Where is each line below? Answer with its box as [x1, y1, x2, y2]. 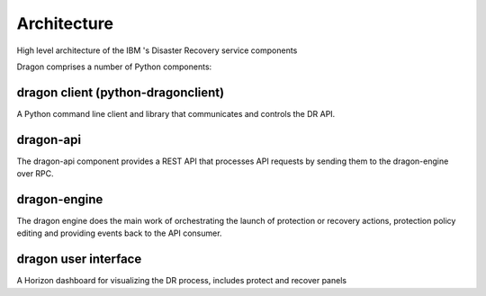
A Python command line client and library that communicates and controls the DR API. [16, 108, 336, 119]
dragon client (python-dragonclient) [16, 85, 225, 100]
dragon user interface [16, 252, 142, 267]
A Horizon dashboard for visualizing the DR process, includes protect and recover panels [16, 275, 346, 286]
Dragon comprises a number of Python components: [16, 61, 212, 72]
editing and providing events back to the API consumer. [16, 228, 222, 238]
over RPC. [16, 168, 54, 179]
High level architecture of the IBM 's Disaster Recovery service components [16, 45, 298, 56]
